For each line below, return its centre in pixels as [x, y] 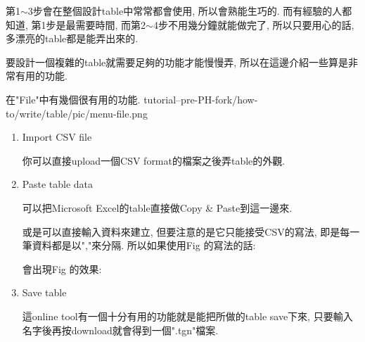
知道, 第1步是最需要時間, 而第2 [76, 24]
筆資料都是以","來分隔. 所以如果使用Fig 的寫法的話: [139, 245]
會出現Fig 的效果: [62, 268]
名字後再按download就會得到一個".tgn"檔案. [120, 330]
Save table [44, 292]
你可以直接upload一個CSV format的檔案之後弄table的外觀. [154, 160]
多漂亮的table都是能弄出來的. [72, 38]
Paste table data [58, 184]
